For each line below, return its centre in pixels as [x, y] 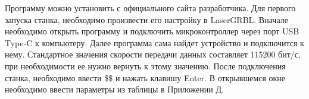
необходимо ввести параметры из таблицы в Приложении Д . [114, 89]
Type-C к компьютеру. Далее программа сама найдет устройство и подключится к [154, 42]
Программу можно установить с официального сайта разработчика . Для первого [150, 8]
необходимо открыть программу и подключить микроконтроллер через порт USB [152, 31]
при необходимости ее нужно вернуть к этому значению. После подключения [145, 66]
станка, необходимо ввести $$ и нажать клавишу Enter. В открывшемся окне [145, 77]
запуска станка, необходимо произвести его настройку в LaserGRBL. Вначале [146, 19]
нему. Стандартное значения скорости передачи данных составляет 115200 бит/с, [153, 54]
